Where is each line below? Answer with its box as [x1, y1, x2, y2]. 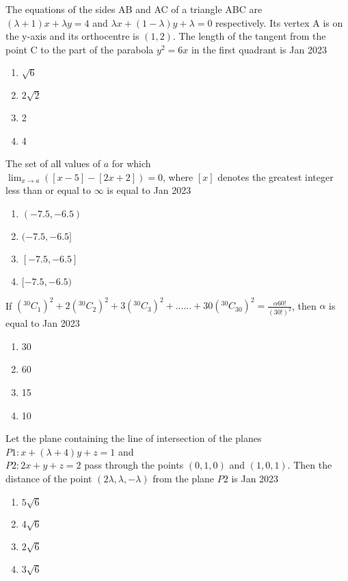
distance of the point [5, 471, 92, 485]
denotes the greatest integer [217, 169, 334, 184]
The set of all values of [5, 156, 101, 171]
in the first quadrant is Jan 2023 [191, 42, 327, 56]
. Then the [287, 458, 332, 472]
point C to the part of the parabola [5, 42, 154, 56]
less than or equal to [5, 183, 92, 197]
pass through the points [84, 458, 184, 472]
